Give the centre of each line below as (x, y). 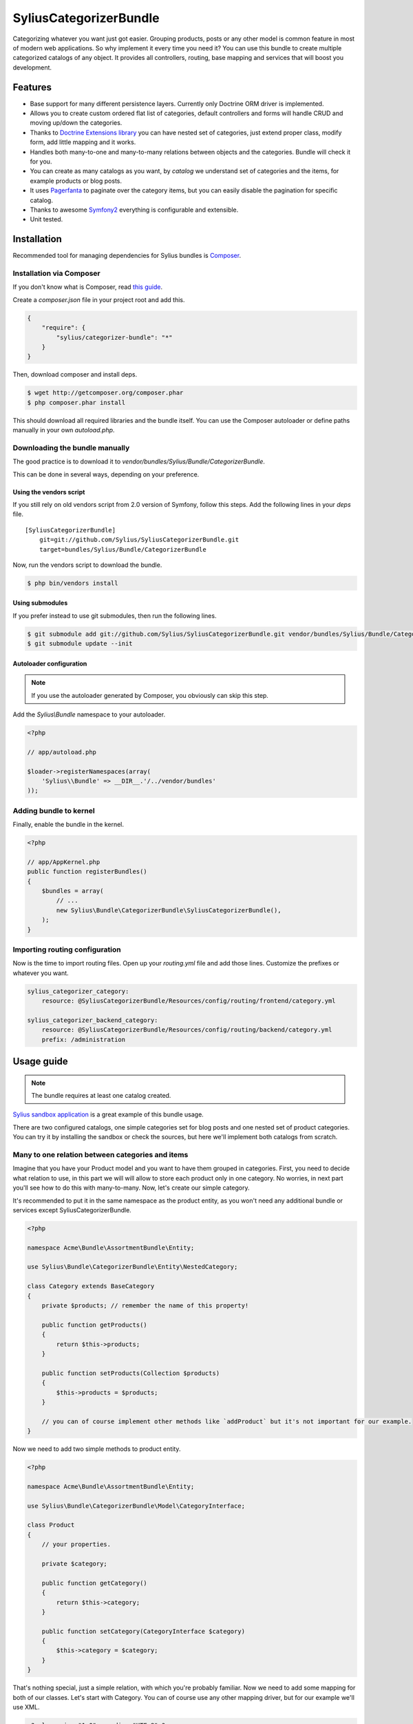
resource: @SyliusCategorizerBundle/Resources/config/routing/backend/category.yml (187, 1030)
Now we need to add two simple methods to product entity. (97, 1449)
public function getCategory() (94, 1583)
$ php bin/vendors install (73, 583)
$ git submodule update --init (80, 644)
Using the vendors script (49, 492)
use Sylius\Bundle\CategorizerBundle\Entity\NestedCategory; (133, 1267)
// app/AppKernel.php (64, 862)
